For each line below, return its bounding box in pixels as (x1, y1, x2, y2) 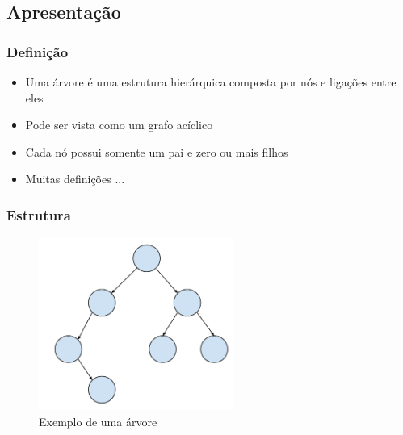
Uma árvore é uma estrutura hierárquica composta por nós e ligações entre (25, 73, 397, 90)
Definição (6, 41, 69, 61)
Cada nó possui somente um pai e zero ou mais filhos (25, 143, 288, 160)
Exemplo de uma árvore (39, 413, 157, 429)
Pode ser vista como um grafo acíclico (25, 116, 213, 133)
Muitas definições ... (25, 170, 125, 187)
